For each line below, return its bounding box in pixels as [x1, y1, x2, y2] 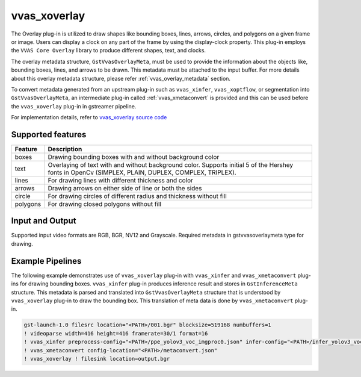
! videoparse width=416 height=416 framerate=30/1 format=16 [23, 330, 208, 337]
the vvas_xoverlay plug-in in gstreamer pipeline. [11, 102, 137, 110]
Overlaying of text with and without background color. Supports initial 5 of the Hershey [48, 160, 294, 169]
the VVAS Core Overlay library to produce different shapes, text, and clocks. [11, 47, 206, 54]
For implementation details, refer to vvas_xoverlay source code [11, 114, 167, 121]
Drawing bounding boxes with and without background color [48, 152, 220, 161]
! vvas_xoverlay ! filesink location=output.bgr [23, 355, 170, 362]
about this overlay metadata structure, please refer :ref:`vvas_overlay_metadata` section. [11, 75, 231, 82]
